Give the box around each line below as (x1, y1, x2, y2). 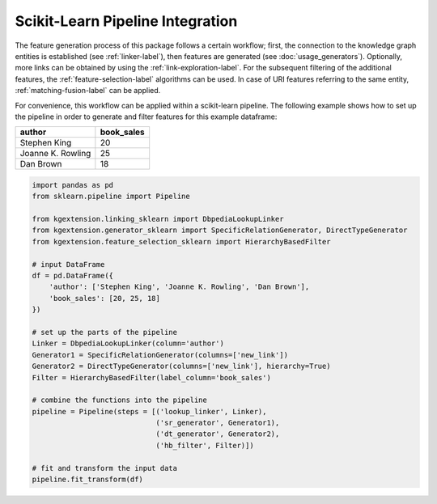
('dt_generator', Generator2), (155, 430, 280, 438)
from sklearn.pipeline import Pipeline (32, 192, 190, 201)
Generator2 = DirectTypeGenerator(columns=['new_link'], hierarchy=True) (32, 362, 331, 371)
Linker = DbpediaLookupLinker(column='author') (32, 339, 224, 348)
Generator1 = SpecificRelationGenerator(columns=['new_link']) (32, 350, 289, 359)
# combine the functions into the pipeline (32, 396, 208, 404)
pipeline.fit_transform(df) (32, 475, 143, 485)
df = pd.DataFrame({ (32, 271, 113, 280)
